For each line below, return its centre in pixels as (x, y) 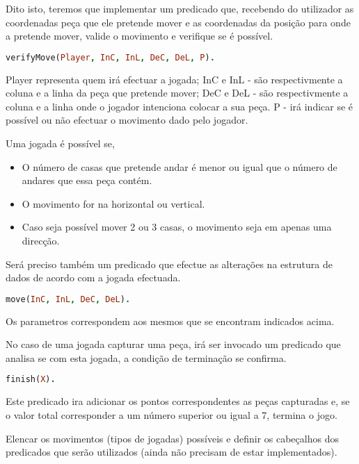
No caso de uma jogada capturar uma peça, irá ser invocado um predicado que (173, 344)
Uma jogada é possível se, (60, 143)
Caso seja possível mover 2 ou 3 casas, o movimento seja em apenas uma (177, 227)
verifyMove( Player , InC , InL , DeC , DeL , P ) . (110, 57)
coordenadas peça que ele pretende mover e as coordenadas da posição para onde (178, 22)
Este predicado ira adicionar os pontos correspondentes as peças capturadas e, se (178, 401)
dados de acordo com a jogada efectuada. (93, 277)
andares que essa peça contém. (87, 180)
